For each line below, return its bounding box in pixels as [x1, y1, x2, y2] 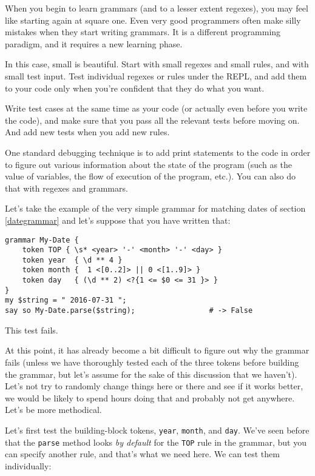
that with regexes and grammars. [5, 181, 128, 194]
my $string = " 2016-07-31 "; [5, 296, 127, 305]
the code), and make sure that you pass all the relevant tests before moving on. [5, 113, 300, 126]
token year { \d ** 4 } [22, 255, 123, 264]
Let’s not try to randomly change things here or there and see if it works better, [5, 380, 303, 392]
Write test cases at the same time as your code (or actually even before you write [5, 102, 308, 115]
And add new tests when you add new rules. [5, 126, 170, 138]
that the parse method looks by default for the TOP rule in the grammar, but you [5, 435, 307, 448]
